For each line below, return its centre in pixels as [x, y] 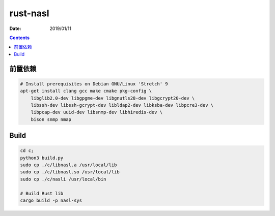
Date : [15, 28]
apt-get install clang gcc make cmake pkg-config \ [86, 91]
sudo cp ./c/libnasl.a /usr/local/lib [68, 165]
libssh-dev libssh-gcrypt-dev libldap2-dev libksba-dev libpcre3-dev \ [122, 105]
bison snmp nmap [51, 119]
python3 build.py [42, 158]
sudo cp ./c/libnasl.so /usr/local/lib [70, 172]
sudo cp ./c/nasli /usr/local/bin [63, 179]
